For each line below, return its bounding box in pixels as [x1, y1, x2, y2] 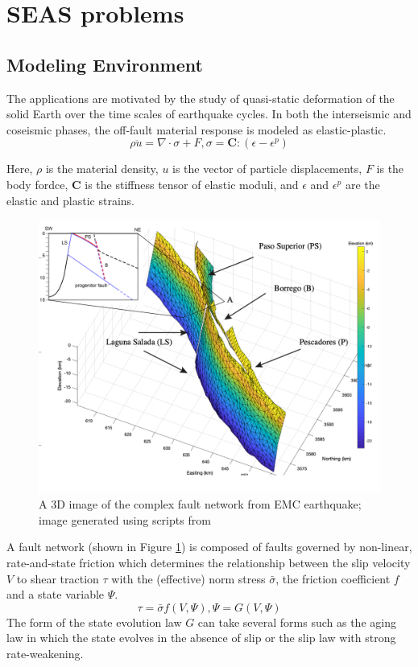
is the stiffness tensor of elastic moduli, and [85, 175, 299, 192]
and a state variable [6, 586, 105, 603]
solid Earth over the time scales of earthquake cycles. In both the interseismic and [6, 105, 412, 122]
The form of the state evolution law [6, 613, 182, 630]
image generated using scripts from [39, 511, 211, 528]
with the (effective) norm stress [111, 570, 266, 587]
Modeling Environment [6, 51, 203, 76]
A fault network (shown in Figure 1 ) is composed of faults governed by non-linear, [6, 538, 412, 555]
